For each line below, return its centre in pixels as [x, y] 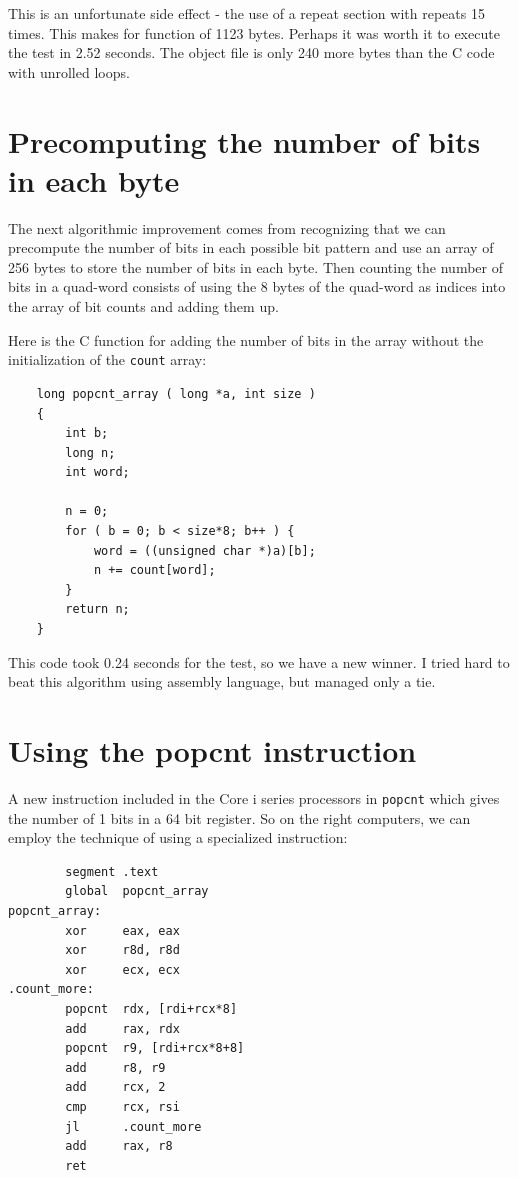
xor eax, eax [122, 930]
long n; [90, 452]
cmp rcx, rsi [122, 1106]
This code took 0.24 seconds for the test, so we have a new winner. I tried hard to [259, 661]
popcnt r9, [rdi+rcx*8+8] [155, 1048]
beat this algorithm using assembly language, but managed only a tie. [222, 681]
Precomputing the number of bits [244, 140]
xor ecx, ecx [122, 969]
